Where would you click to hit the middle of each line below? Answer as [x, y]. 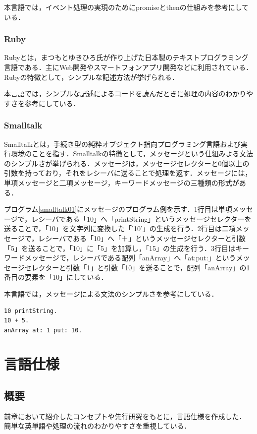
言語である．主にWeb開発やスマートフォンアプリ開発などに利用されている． [128, 67]
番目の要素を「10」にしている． [56, 277]
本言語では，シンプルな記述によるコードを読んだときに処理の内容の [115, 93]
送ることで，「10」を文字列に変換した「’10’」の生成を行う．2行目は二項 [120, 228]
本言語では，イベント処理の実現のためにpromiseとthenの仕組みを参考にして [127, 7]
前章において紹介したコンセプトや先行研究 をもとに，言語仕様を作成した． [125, 416]
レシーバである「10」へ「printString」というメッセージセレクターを [141, 218]
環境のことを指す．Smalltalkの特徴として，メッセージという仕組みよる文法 [132, 154]
